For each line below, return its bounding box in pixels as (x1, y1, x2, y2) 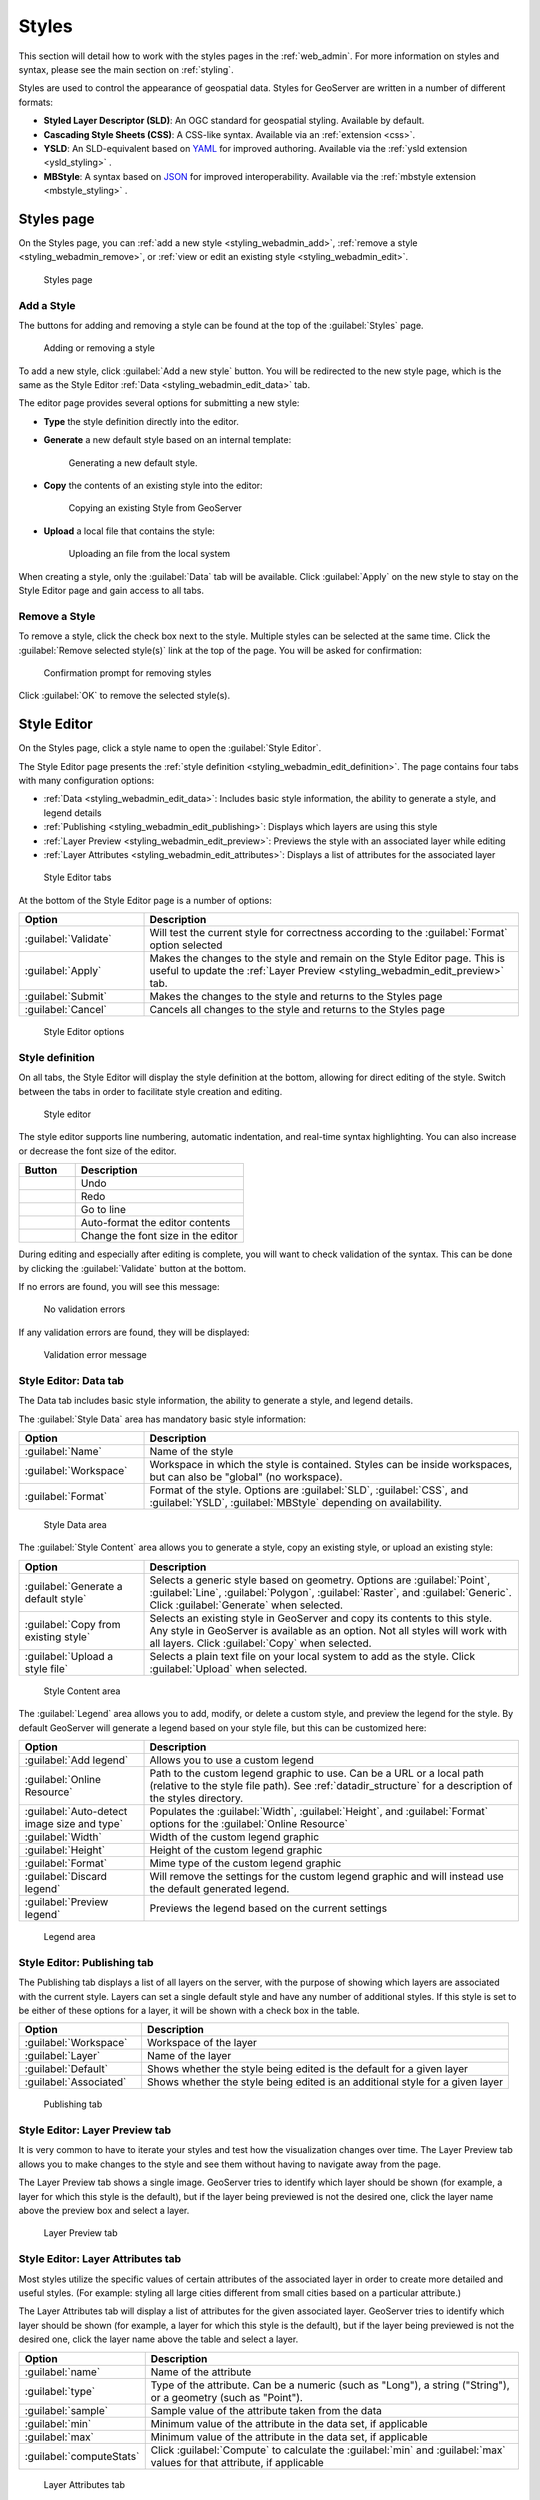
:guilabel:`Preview (24, 1895, 109, 1909)
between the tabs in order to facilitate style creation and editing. (18, 1085, 283, 1097)
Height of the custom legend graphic (149, 1843, 323, 1857)
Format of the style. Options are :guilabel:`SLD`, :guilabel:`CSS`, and (149, 1483, 469, 1497)
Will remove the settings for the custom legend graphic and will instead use (149, 1870, 504, 1884)
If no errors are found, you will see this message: (18, 1280, 220, 1292)
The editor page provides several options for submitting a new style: (18, 397, 300, 409)
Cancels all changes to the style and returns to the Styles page (149, 1003, 445, 1017)
